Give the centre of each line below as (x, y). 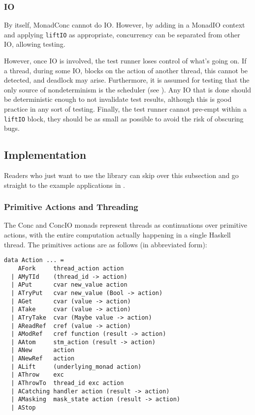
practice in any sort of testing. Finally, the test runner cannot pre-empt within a (125, 109)
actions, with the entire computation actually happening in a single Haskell (117, 235)
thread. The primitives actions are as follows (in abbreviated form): (106, 244)
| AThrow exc (37, 375)
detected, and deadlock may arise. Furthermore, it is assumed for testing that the (127, 80)
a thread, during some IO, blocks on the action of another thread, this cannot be (126, 70)
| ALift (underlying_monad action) (76, 367)
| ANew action (43, 350)
